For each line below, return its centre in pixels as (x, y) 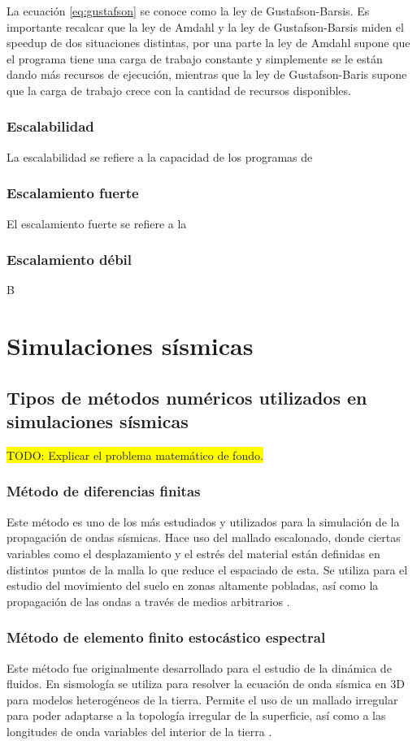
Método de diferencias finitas (104, 491)
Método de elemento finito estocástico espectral (166, 637)
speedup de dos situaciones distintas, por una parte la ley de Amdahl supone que (208, 43)
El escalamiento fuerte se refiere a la (97, 223)
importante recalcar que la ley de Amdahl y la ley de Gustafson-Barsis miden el (205, 26)
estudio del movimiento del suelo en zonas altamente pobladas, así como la (193, 585)
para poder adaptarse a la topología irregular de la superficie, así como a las (196, 715)
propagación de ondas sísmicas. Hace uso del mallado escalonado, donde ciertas (204, 537)
